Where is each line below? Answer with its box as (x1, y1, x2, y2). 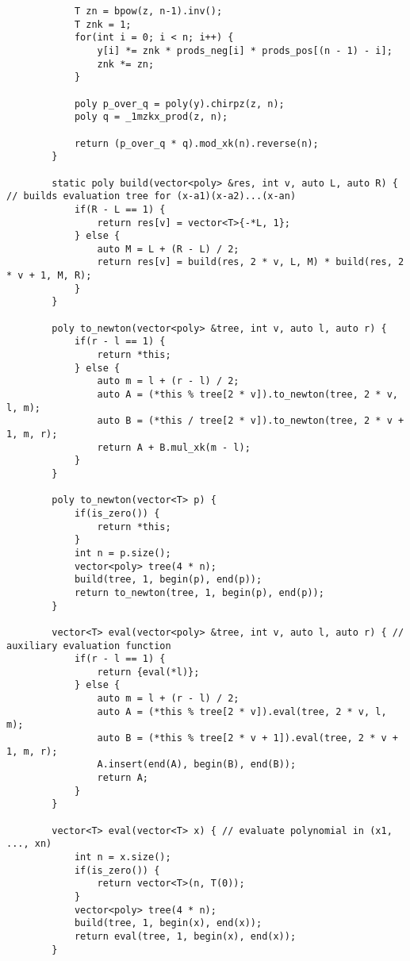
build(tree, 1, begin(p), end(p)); (74, 574, 262, 586)
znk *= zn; (97, 58, 155, 70)
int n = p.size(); (74, 547, 171, 559)
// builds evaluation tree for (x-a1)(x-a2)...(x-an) (6, 190, 297, 202)
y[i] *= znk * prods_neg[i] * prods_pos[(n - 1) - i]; (97, 44, 393, 56)
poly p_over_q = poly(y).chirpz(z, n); (74, 98, 285, 110)
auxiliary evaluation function (6, 640, 171, 652)
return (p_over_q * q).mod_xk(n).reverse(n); (74, 137, 319, 149)
